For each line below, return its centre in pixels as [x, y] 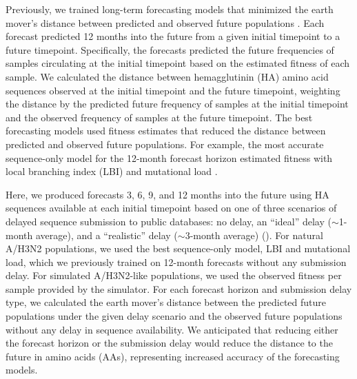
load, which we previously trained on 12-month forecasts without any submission [176, 262]
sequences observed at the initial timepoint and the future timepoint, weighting [173, 90]
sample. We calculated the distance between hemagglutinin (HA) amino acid [167, 76]
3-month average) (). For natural [254, 235]
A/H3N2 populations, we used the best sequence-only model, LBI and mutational [178, 248]
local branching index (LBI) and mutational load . [112, 171]
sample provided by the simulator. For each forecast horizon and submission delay [179, 288]
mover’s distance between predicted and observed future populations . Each [165, 22]
